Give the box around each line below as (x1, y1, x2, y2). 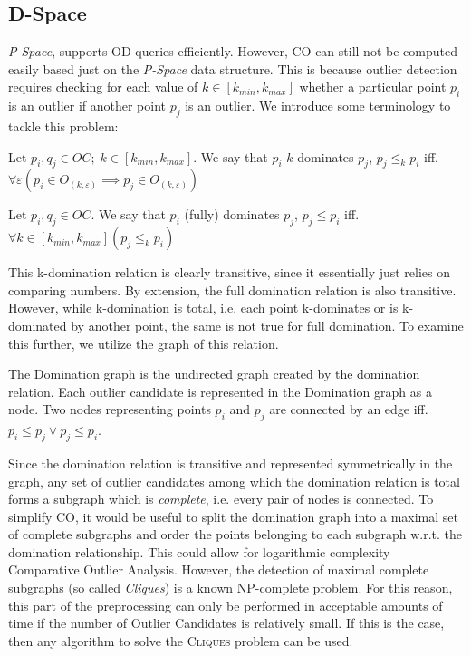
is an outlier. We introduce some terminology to (185, 96, 451, 115)
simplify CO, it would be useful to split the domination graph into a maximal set (8, 506, 458, 526)
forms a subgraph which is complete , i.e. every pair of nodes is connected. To (8, 489, 434, 508)
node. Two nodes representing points (8, 400, 211, 419)
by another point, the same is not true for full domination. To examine (71, 315, 464, 334)
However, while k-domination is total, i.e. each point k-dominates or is (8, 298, 399, 317)
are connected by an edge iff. (269, 400, 428, 419)
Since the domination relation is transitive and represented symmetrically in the (8, 453, 453, 472)
